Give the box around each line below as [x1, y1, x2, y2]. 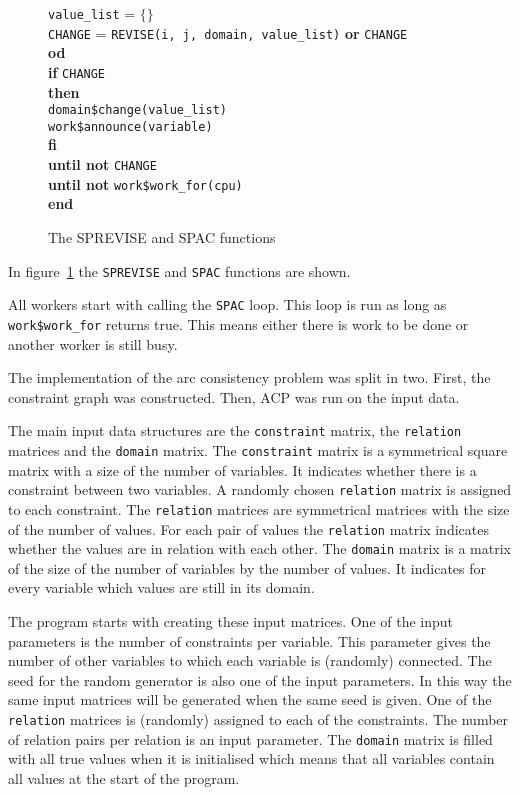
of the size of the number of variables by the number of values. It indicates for [8, 557, 487, 578]
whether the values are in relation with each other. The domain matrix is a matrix [8, 538, 511, 559]
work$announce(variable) [48, 119, 213, 134]
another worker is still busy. [8, 333, 178, 354]
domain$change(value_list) [48, 103, 227, 118]
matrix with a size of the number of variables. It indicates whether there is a [8, 459, 477, 480]
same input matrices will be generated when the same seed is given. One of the [8, 689, 492, 710]
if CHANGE [48, 61, 106, 82]
